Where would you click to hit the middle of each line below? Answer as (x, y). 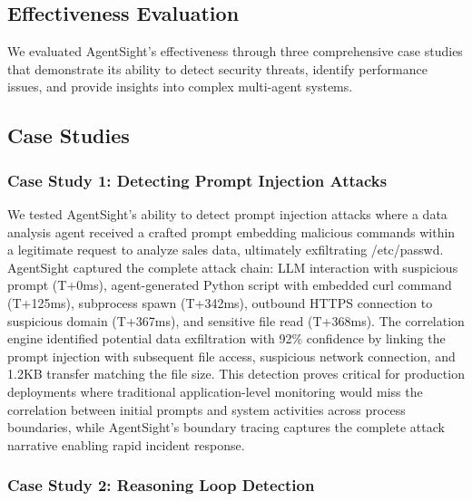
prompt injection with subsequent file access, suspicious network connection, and (231, 356)
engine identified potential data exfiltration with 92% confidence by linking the (226, 338)
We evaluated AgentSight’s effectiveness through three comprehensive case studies (235, 51)
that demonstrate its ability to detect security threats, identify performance (217, 68)
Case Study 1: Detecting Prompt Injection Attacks (197, 180)
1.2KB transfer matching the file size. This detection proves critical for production (236, 374)
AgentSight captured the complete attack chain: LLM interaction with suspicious (233, 267)
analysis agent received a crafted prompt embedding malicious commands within (231, 231)
